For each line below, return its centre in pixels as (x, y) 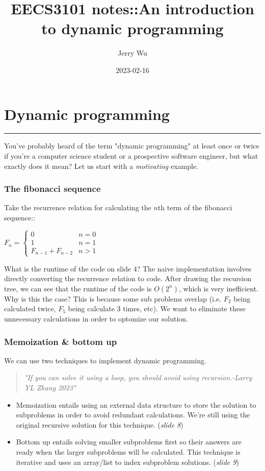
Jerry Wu (132, 53)
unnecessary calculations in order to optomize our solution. (96, 319)
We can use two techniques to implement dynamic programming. (105, 360)
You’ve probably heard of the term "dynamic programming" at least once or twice (132, 146)
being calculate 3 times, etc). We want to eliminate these (157, 308)
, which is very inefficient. (219, 288)
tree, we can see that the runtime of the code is (78, 288)
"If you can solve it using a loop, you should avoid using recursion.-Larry (138, 377)
